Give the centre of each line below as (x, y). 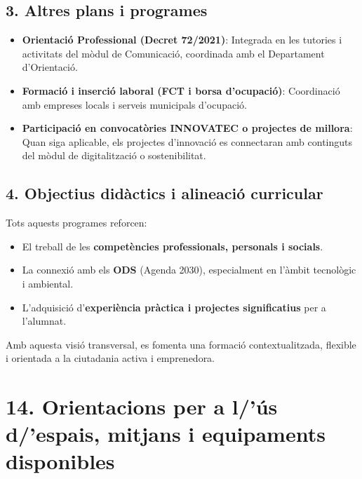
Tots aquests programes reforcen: (76, 223)
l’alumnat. (44, 321)
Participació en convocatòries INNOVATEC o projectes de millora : (187, 128)
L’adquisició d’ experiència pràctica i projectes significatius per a (174, 307)
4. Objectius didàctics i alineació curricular (165, 193)
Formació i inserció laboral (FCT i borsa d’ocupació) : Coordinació (181, 90)
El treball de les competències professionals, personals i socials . (173, 246)
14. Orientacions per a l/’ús (142, 406)
